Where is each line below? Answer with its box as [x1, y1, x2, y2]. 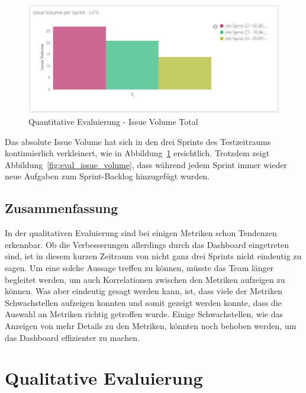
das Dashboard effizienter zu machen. [5, 331, 140, 343]
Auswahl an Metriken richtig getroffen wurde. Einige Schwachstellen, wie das [5, 308, 283, 320]
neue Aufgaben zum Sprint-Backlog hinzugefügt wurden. [5, 170, 210, 182]
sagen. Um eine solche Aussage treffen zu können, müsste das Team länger [5, 261, 274, 273]
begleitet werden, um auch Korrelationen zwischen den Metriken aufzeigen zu [5, 273, 285, 285]
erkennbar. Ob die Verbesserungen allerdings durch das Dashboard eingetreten [5, 238, 289, 250]
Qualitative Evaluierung [5, 366, 203, 390]
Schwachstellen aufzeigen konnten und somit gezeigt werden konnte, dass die [5, 296, 282, 308]
